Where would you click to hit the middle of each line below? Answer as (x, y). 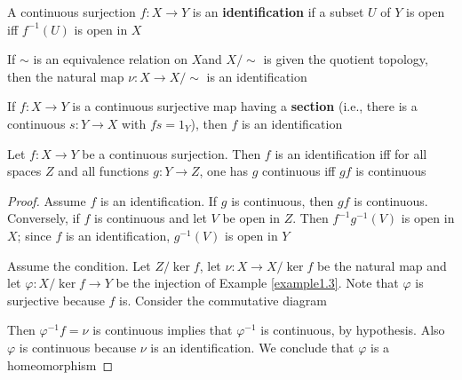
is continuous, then (283, 200)
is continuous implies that (163, 330)
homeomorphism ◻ (60, 364)
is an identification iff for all (351, 153)
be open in (251, 218)
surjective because (56, 300)
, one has (224, 171)
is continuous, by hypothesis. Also (353, 330)
